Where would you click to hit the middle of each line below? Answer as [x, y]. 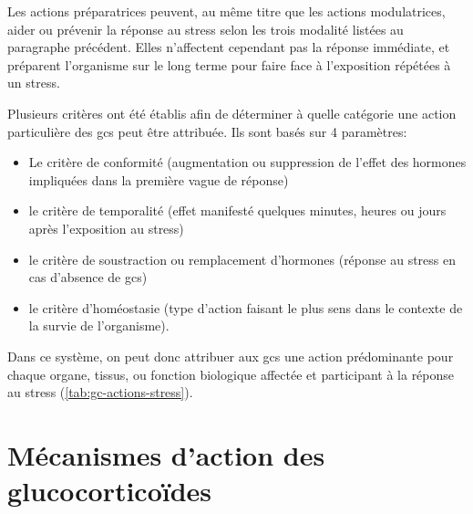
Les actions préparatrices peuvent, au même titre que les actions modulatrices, [226, 11]
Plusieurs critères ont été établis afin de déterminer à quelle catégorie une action [232, 113]
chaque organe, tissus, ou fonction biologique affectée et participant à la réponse [231, 374]
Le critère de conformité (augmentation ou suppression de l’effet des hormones [247, 162]
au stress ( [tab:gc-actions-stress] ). [100, 392]
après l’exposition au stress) [106, 228]
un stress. [34, 83]
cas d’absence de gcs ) [88, 277]
